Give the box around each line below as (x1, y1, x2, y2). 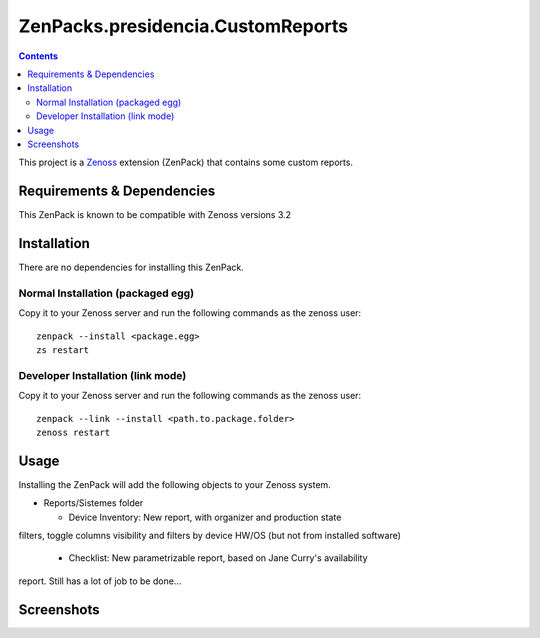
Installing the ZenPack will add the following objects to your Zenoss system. (18, 478, 332, 490)
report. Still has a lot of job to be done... (18, 575, 182, 587)
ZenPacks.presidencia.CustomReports (18, 15, 349, 37)
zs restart (36, 345, 90, 356)
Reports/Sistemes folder (43, 497, 144, 509)
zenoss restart (36, 426, 111, 438)
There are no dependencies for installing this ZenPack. (18, 261, 245, 274)
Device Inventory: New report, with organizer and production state (68, 511, 342, 523)
